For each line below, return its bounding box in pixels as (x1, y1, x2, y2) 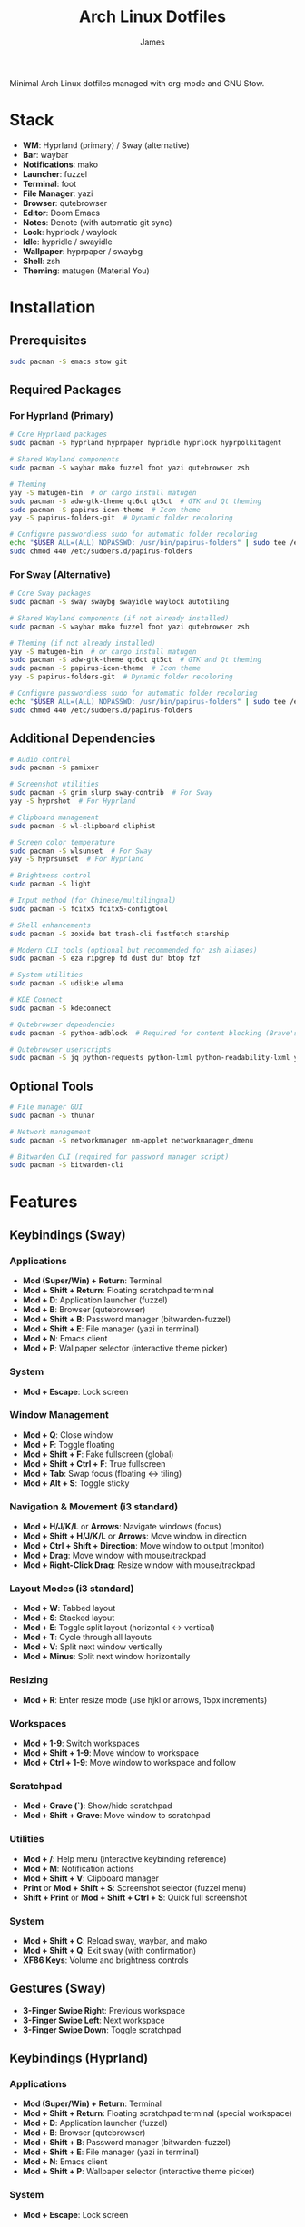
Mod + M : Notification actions (22, 1863, 134, 1874)
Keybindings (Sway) (9, 1227, 126, 1242)
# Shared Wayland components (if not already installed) (9, 613, 230, 623)
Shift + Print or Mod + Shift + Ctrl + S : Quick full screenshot (22, 1892, 248, 1903)
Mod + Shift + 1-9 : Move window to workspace (22, 1747, 200, 1758)
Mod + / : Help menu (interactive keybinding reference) (22, 1853, 227, 1864)
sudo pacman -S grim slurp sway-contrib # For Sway (9, 788, 213, 797)
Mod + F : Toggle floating (22, 1439, 115, 1450)
